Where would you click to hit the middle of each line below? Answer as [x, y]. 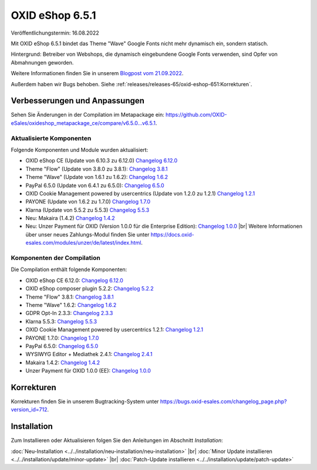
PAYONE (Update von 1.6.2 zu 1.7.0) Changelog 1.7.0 [88, 202]
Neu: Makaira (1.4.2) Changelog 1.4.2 [70, 218]
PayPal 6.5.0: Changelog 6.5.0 [62, 346]
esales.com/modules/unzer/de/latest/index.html [83, 243]
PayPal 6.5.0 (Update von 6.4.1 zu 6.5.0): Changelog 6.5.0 [95, 185]
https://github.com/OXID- [196, 115]
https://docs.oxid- [172, 234]
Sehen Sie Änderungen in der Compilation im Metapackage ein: [87, 115]
